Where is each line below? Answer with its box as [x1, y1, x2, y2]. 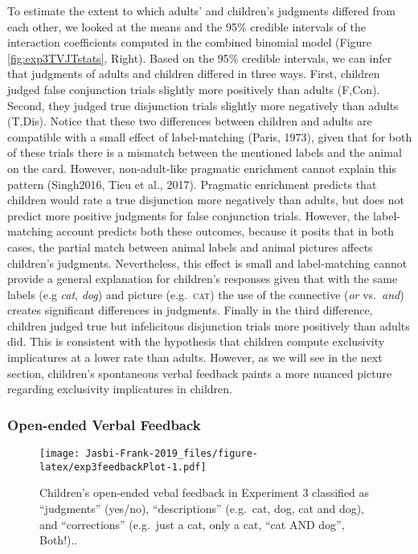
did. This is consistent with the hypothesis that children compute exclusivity [7, 333, 385, 350]
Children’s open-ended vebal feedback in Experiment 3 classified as [39, 484, 370, 501]
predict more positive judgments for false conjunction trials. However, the [7, 207, 370, 224]
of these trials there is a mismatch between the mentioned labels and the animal [7, 144, 402, 161]
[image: [39, 448, 80, 460]
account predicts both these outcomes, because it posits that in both [56, 223, 395, 240]
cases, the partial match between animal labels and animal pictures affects [7, 238, 373, 255]
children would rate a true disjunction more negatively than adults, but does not [7, 191, 404, 208]
